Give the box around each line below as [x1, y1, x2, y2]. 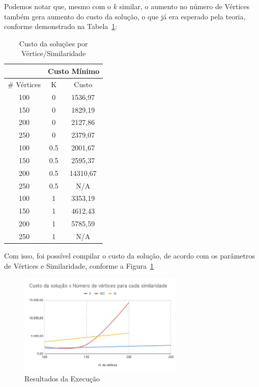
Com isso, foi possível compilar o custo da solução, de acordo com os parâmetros [4, 250, 255, 261]
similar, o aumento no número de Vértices [119, 1, 250, 11]
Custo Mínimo [48, 65, 100, 76]
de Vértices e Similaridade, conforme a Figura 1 [4, 260, 154, 271]
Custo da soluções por [19, 38, 88, 48]
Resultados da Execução [24, 373, 100, 384]
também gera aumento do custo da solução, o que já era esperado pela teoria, [4, 11, 246, 21]
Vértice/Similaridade [21, 48, 86, 59]
